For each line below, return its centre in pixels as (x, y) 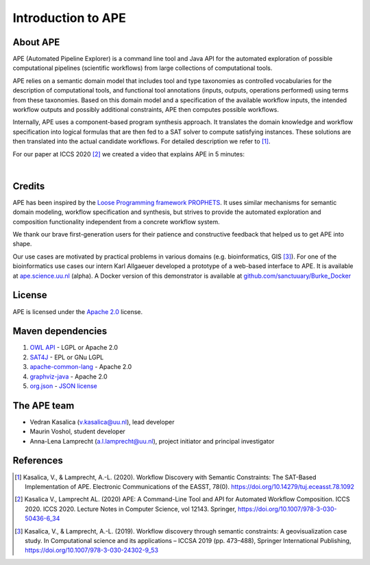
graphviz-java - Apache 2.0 (69, 376)
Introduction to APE (69, 18)
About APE (36, 42)
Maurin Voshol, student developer (78, 431)
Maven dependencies (60, 332)
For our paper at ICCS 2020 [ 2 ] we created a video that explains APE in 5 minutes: (128, 154)
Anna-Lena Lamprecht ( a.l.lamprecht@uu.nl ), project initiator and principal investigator (152, 441)
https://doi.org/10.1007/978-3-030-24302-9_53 (92, 550)
